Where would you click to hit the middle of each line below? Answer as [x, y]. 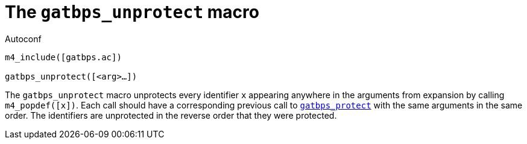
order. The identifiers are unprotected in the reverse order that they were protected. [171, 115]
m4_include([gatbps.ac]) [63, 57]
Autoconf [23, 39]
